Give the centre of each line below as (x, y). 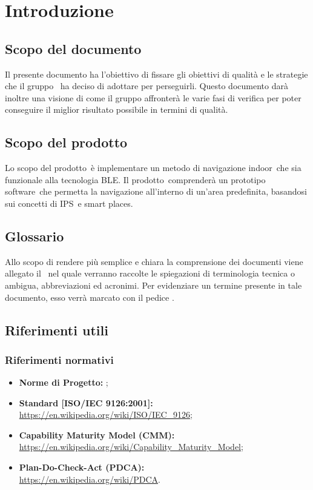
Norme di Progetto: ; (64, 382)
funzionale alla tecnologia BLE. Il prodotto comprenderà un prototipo (135, 179)
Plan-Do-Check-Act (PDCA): (82, 467)
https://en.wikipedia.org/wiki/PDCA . (90, 479)
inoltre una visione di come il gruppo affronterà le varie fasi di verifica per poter (153, 97)
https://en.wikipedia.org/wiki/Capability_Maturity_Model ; (131, 447)
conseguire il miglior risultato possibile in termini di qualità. (117, 109)
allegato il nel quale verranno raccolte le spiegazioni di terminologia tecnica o (150, 273)
